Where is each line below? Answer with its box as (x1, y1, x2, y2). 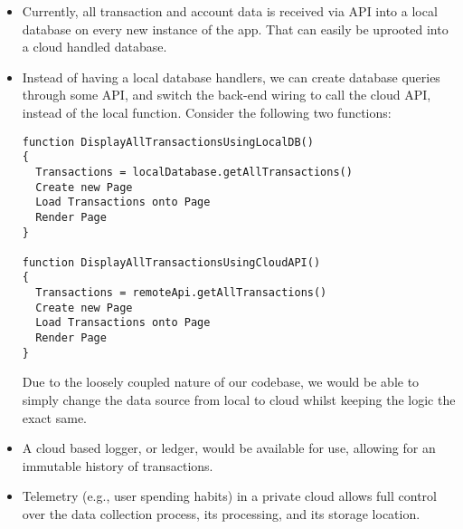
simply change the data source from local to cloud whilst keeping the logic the (22, 390, 456, 409)
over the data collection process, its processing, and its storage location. (22, 504, 420, 523)
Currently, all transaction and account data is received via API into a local (22, 2, 438, 20)
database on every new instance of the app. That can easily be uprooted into (22, 19, 449, 38)
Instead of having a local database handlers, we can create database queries (22, 67, 440, 86)
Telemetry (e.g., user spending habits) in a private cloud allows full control (22, 486, 438, 505)
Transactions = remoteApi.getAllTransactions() (35, 286, 327, 300)
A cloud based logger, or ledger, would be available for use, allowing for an (22, 438, 436, 457)
